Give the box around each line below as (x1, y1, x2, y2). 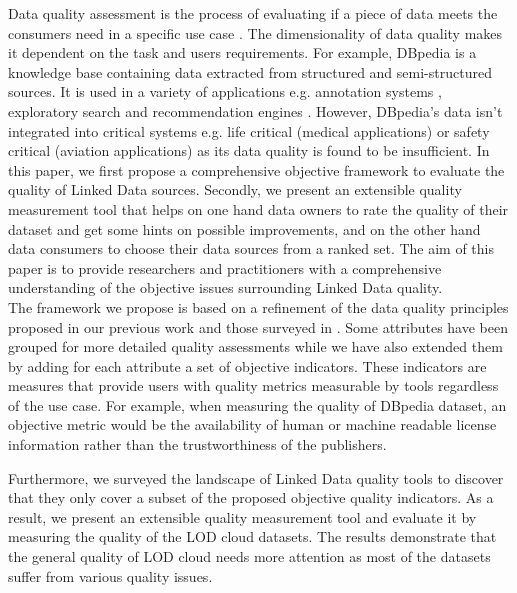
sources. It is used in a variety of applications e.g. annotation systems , (8, 81, 442, 102)
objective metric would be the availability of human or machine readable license (8, 414, 497, 435)
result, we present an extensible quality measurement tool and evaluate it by (8, 506, 477, 527)
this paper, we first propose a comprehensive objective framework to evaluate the (8, 159, 505, 180)
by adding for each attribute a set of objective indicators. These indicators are (8, 355, 487, 376)
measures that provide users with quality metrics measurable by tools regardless (8, 375, 499, 396)
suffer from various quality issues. (8, 565, 213, 586)
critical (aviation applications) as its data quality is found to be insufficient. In (8, 140, 490, 161)
